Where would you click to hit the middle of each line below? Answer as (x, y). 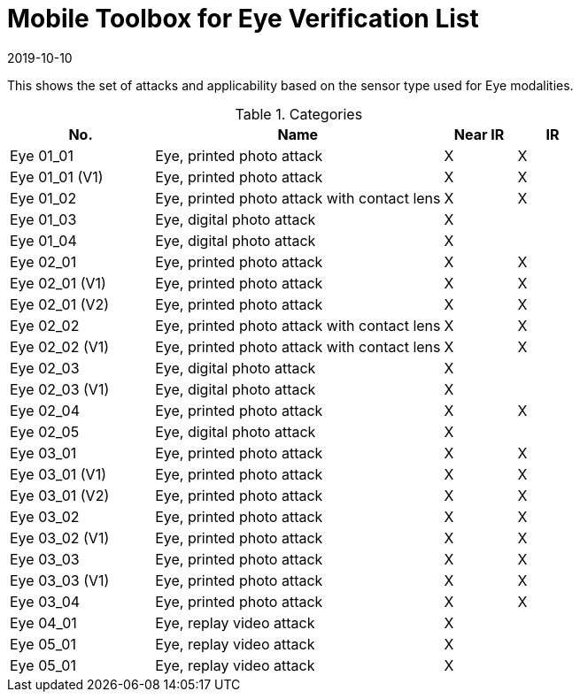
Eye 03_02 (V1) (60, 538)
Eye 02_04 (45, 410)
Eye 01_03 (43, 219)
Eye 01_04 (43, 240)
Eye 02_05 (45, 431)
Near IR (479, 134)
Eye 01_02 (43, 198)
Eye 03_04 (45, 601)
